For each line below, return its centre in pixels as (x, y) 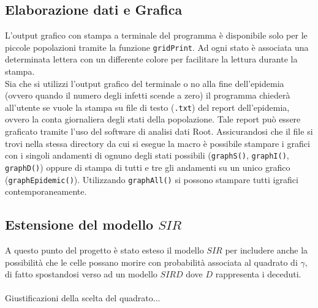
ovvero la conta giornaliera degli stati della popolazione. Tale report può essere (153, 119)
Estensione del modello (79, 224)
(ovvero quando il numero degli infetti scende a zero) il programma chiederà (148, 95)
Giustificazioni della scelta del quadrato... (83, 298)
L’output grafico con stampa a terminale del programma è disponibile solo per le (156, 35)
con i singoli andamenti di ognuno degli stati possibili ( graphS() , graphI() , (147, 155)
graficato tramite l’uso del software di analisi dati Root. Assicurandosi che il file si (159, 131)
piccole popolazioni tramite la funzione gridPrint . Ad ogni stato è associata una (157, 47)
